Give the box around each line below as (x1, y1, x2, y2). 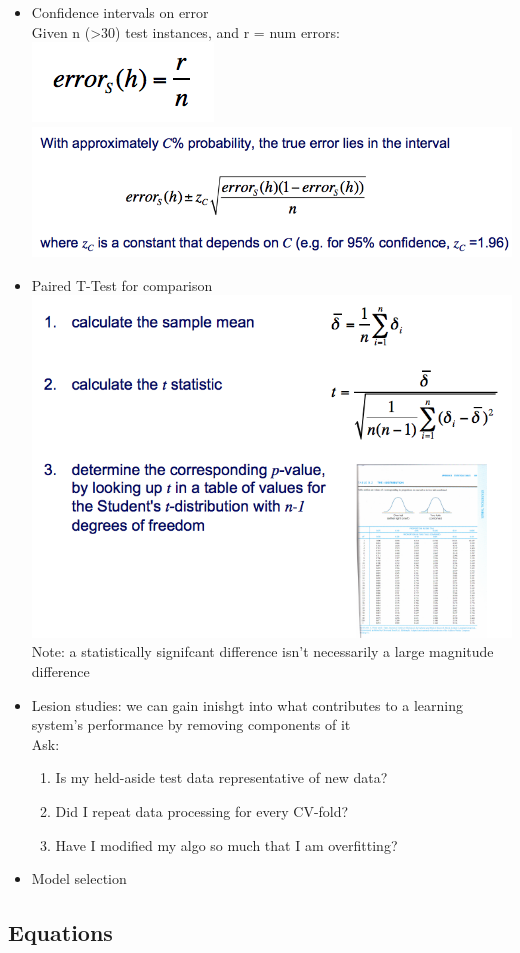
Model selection (31, 868, 127, 889)
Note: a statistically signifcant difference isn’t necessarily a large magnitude (31, 641, 494, 662)
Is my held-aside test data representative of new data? (55, 767, 388, 788)
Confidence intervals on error (31, 2, 209, 22)
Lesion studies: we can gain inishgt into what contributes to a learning (31, 694, 463, 715)
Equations (8, 917, 113, 948)
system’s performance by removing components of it (31, 714, 351, 735)
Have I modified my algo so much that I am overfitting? (55, 834, 398, 855)
